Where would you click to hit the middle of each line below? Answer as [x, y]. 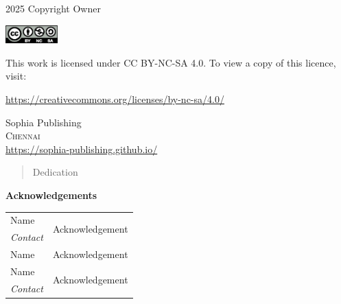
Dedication [55, 172]
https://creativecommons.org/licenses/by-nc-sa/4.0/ [115, 99]
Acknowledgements [51, 195]
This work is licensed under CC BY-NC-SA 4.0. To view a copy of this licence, [171, 62]
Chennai [23, 136]
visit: [16, 76]
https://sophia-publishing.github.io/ [82, 149]
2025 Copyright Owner [53, 8]
